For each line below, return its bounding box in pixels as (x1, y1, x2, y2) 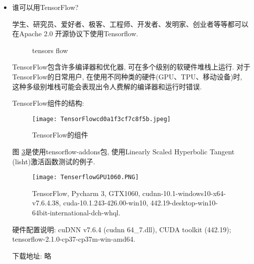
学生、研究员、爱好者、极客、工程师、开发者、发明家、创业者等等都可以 (12, 18, 249, 29)
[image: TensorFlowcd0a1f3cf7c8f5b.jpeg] (32, 115, 171, 123)
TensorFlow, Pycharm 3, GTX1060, (32, 188, 140, 198)
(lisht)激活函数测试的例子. (12, 156, 95, 166)
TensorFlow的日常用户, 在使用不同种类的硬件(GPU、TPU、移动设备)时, (12, 71, 242, 81)
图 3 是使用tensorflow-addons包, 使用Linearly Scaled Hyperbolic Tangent (12, 146, 235, 156)
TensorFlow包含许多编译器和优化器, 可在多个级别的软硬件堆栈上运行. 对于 (12, 62, 251, 72)
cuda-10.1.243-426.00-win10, (63, 198, 148, 208)
